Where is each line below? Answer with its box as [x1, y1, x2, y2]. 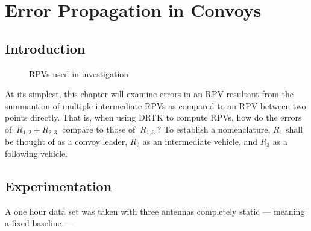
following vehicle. [5, 147, 68, 159]
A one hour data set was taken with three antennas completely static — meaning [5, 204, 305, 217]
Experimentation [5, 176, 112, 195]
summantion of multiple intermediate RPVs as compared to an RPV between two [5, 99, 306, 112]
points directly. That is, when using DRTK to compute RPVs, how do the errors [5, 111, 302, 124]
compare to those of [62, 122, 136, 135]
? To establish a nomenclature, [157, 122, 271, 135]
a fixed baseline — [5, 217, 73, 229]
